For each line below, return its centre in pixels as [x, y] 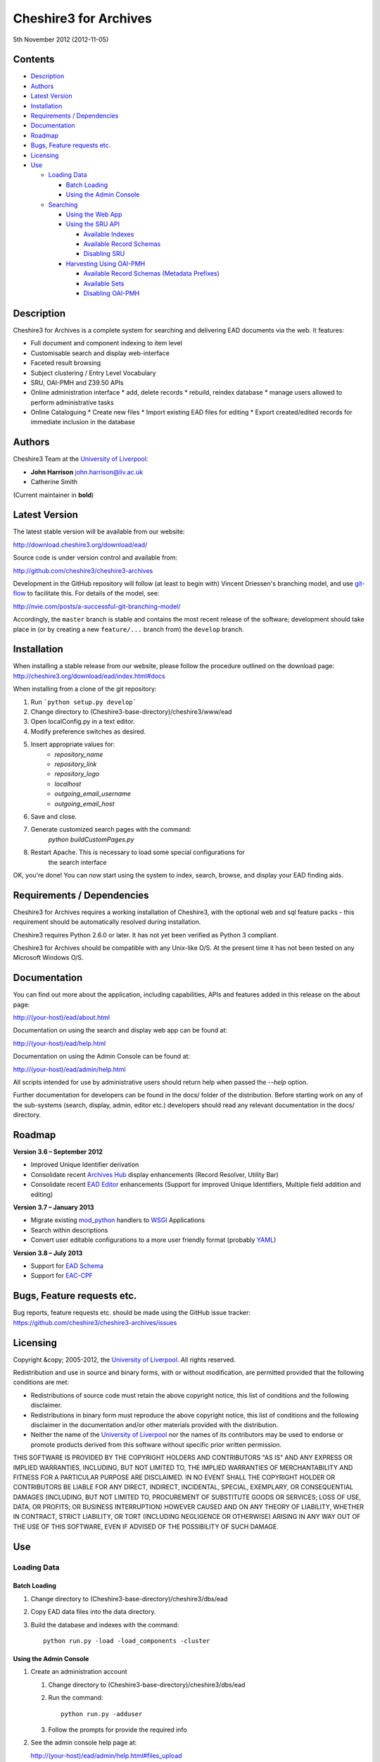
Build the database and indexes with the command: [105, 1625]
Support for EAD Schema [67, 1266]
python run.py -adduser [102, 1714]
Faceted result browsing [66, 363]
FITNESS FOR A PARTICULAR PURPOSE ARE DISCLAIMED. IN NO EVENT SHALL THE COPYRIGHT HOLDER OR [174, 1477]
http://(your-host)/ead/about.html [62, 1018]
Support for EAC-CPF [62, 1276]
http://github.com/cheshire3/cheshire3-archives [83, 570]
